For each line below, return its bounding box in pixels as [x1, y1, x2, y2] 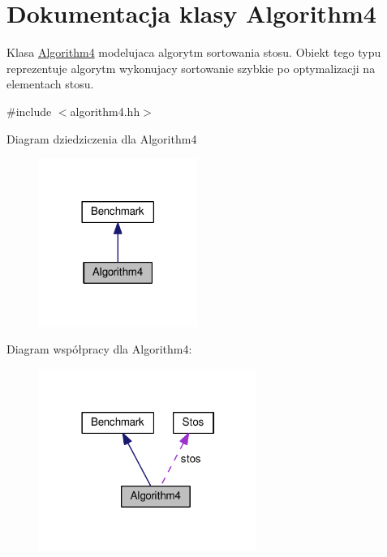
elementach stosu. [6, 75, 94, 92]
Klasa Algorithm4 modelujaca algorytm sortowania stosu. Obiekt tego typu [6, 44, 381, 61]
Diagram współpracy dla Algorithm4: [6, 341, 192, 358]
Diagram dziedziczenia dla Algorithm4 [6, 130, 197, 147]
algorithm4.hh [70, 102, 140, 119]
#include [6, 102, 52, 119]
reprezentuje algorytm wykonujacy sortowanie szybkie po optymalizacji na [6, 59, 376, 76]
